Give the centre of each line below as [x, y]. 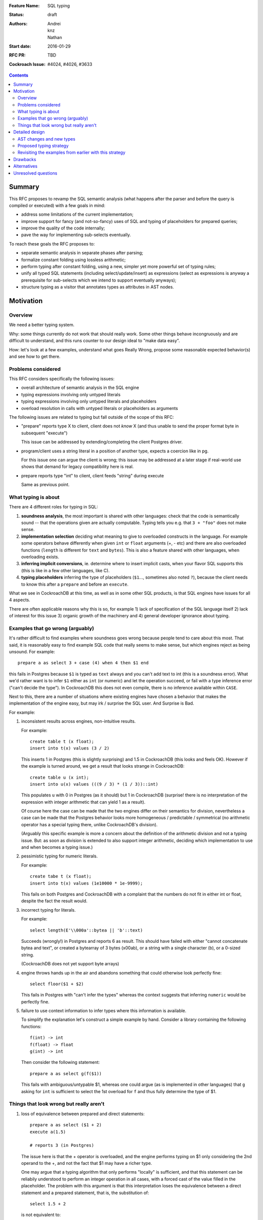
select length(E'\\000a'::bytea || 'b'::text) [86, 930]
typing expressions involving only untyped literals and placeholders [89, 401]
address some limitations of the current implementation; [77, 214]
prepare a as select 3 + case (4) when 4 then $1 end [83, 663]
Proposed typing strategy [43, 146]
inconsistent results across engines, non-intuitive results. [78, 721]
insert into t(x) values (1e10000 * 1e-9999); [86, 883]
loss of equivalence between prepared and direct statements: [83, 1114]
